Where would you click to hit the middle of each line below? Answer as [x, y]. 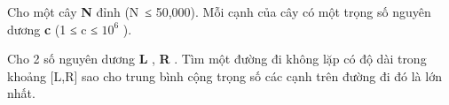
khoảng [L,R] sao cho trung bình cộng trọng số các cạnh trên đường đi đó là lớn [224, 75]
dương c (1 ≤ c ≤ [52, 29]
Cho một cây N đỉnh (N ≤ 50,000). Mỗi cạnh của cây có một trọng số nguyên [219, 11]
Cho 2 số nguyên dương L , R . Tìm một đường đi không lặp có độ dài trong [217, 59]
